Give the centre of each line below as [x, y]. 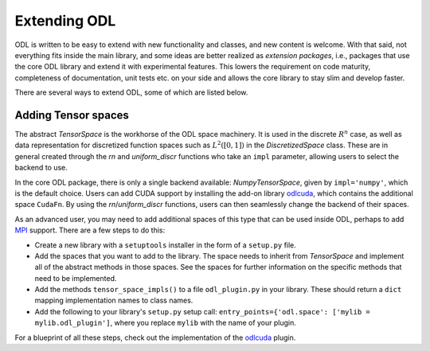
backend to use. [41, 168]
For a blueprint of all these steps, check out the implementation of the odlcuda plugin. [155, 337]
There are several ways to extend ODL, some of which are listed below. [131, 92]
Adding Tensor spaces [72, 115]
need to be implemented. [76, 278]
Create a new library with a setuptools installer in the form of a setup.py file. [165, 245]
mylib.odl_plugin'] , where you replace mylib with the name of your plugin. [165, 323]
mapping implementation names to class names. [114, 300]
